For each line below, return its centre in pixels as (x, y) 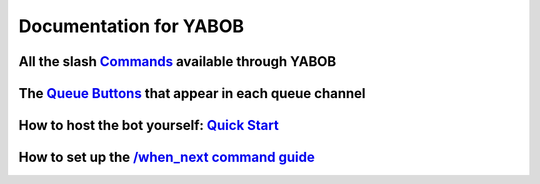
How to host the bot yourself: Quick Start (148, 125)
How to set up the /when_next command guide (166, 157)
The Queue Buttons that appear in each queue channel (192, 93)
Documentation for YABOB (131, 26)
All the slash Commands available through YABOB (177, 61)
